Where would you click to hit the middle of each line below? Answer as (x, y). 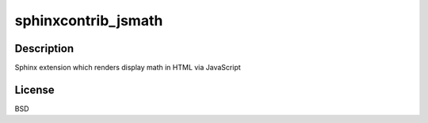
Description (44, 48)
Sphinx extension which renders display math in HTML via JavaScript (128, 68)
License (34, 89)
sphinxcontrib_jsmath (89, 20)
